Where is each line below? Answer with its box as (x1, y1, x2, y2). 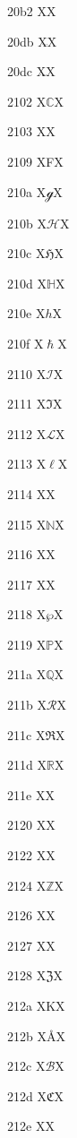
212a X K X (7, 996, 65, 1014)
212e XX (7, 1116, 55, 1135)
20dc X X (7, 62, 56, 81)
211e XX (7, 785, 55, 804)
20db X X (7, 31, 57, 50)
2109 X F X (7, 151, 64, 170)
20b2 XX (7, 2, 56, 20)
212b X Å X (7, 1026, 65, 1045)
